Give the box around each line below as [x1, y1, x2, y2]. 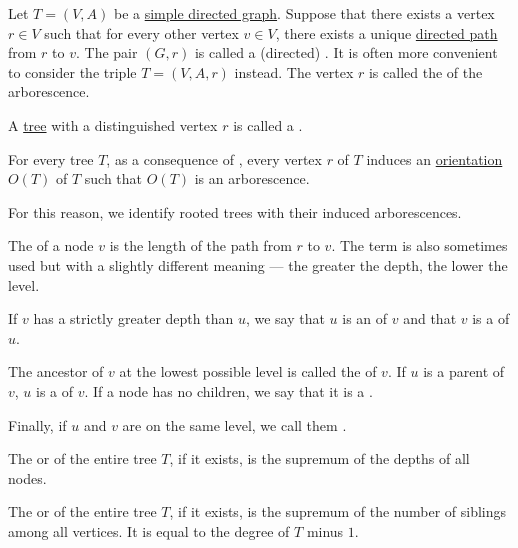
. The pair [76, 42, 138, 63]
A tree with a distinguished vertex [8, 114, 218, 135]
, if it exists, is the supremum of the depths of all [169, 448, 470, 469]
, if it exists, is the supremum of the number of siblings [169, 501, 507, 522]
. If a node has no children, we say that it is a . [84, 380, 373, 401]
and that [403, 308, 457, 329]
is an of [342, 308, 388, 329]
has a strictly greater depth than [33, 308, 234, 329]
